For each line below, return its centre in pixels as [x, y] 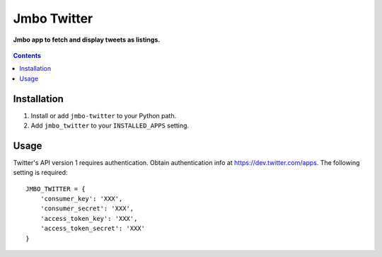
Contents [27, 55]
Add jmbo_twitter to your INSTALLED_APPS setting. [110, 126]
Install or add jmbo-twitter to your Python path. [104, 115]
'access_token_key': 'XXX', [89, 218]
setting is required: [40, 173]
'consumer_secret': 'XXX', [87, 209]
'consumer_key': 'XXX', [81, 199]
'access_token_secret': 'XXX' [92, 229]
